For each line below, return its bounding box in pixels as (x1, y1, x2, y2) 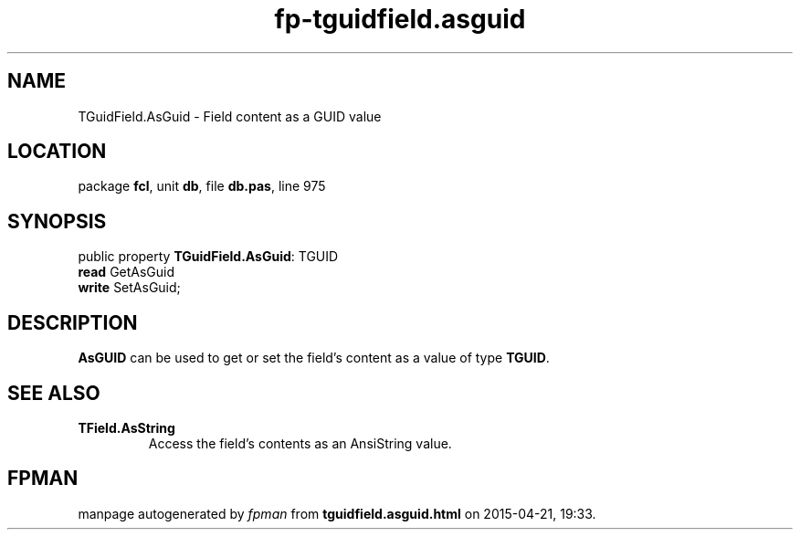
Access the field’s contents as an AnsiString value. (148, 435, 452, 451)
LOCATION (7, 140, 107, 163)
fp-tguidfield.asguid (274, 4, 526, 35)
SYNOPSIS (7, 209, 107, 233)
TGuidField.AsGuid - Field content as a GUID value (78, 108, 382, 124)
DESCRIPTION (7, 311, 138, 334)
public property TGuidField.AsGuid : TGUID (78, 248, 339, 265)
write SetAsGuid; (78, 279, 181, 296)
